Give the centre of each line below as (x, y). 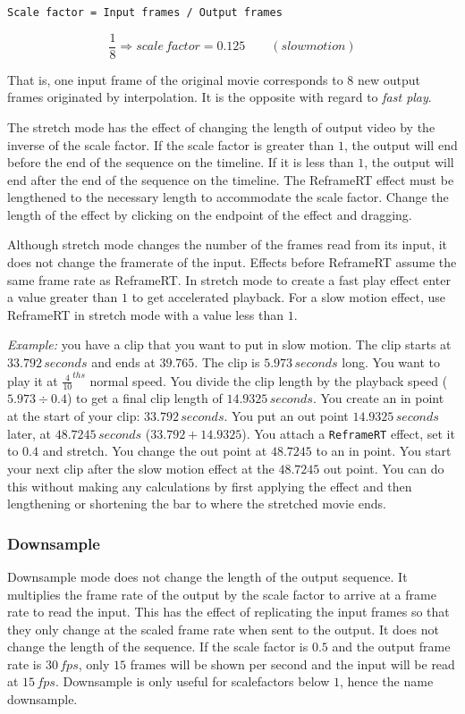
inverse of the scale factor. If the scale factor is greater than (171, 144)
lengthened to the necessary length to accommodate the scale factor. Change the (228, 197)
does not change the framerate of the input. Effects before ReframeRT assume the (232, 262)
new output (389, 79)
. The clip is (227, 362)
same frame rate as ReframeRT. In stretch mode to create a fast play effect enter (229, 279)
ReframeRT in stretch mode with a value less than (146, 314)
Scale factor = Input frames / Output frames (145, 13)
